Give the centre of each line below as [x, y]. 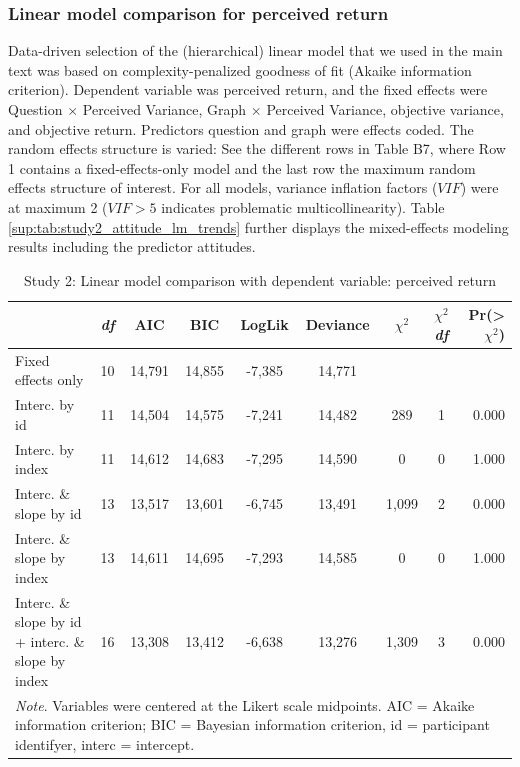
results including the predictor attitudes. [132, 246]
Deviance [337, 324]
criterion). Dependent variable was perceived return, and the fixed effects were [248, 89]
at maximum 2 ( [58, 206]
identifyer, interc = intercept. [105, 743]
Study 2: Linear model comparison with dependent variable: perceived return [260, 279]
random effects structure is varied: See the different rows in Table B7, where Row [257, 148]
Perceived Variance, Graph [164, 109]
